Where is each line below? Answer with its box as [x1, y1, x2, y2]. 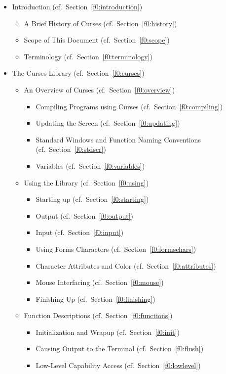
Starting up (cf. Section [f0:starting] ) [36, 194, 149, 204]
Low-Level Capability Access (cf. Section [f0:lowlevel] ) [36, 360, 201, 371]
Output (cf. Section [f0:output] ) [36, 210, 134, 221]
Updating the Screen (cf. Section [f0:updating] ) [36, 118, 180, 128]
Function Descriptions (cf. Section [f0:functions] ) [24, 310, 173, 321]
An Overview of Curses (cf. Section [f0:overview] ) [24, 84, 175, 94]
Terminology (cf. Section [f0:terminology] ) [24, 51, 152, 61]
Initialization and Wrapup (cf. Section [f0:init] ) [36, 327, 180, 337]
